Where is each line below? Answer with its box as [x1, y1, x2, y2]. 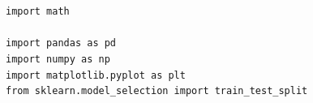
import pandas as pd [6, 37, 117, 49]
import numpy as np [6, 53, 110, 65]
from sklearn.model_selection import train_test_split [6, 85, 308, 97]
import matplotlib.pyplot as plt [6, 69, 186, 81]
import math [6, 6, 70, 18]
